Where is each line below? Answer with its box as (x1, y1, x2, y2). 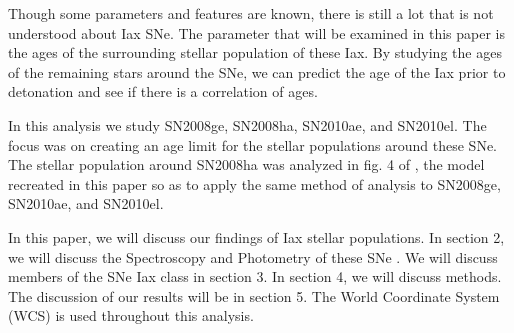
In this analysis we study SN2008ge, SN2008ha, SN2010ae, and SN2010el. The (8, 114, 487, 135)
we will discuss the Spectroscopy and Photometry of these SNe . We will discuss (8, 246, 498, 267)
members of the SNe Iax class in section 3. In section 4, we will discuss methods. (8, 266, 502, 287)
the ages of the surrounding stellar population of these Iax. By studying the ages (8, 42, 502, 63)
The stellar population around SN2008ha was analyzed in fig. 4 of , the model (8, 154, 485, 175)
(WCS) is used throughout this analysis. (8, 305, 254, 326)
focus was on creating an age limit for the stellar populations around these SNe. (8, 134, 497, 155)
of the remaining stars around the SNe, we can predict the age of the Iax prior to (8, 61, 506, 82)
